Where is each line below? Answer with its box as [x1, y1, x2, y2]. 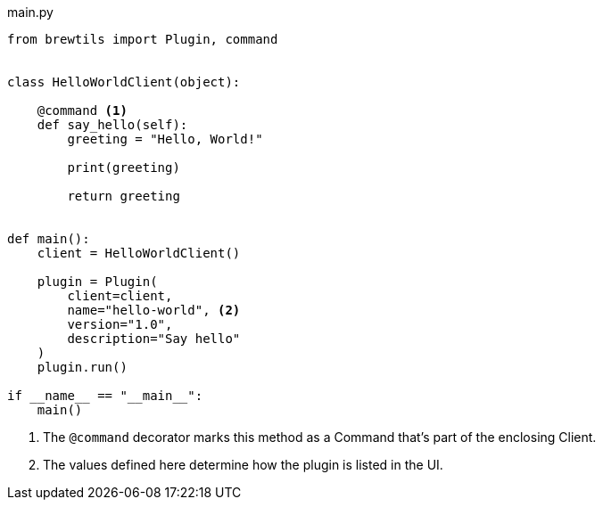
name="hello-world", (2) [67, 303, 241, 317]
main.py [7, 4, 54, 20]
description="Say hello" [67, 331, 241, 346]
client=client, [67, 289, 173, 303]
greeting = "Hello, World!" [67, 132, 263, 146]
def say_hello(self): [37, 118, 188, 132]
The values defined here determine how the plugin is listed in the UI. [43, 457, 443, 472]
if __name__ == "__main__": [7, 388, 203, 403]
